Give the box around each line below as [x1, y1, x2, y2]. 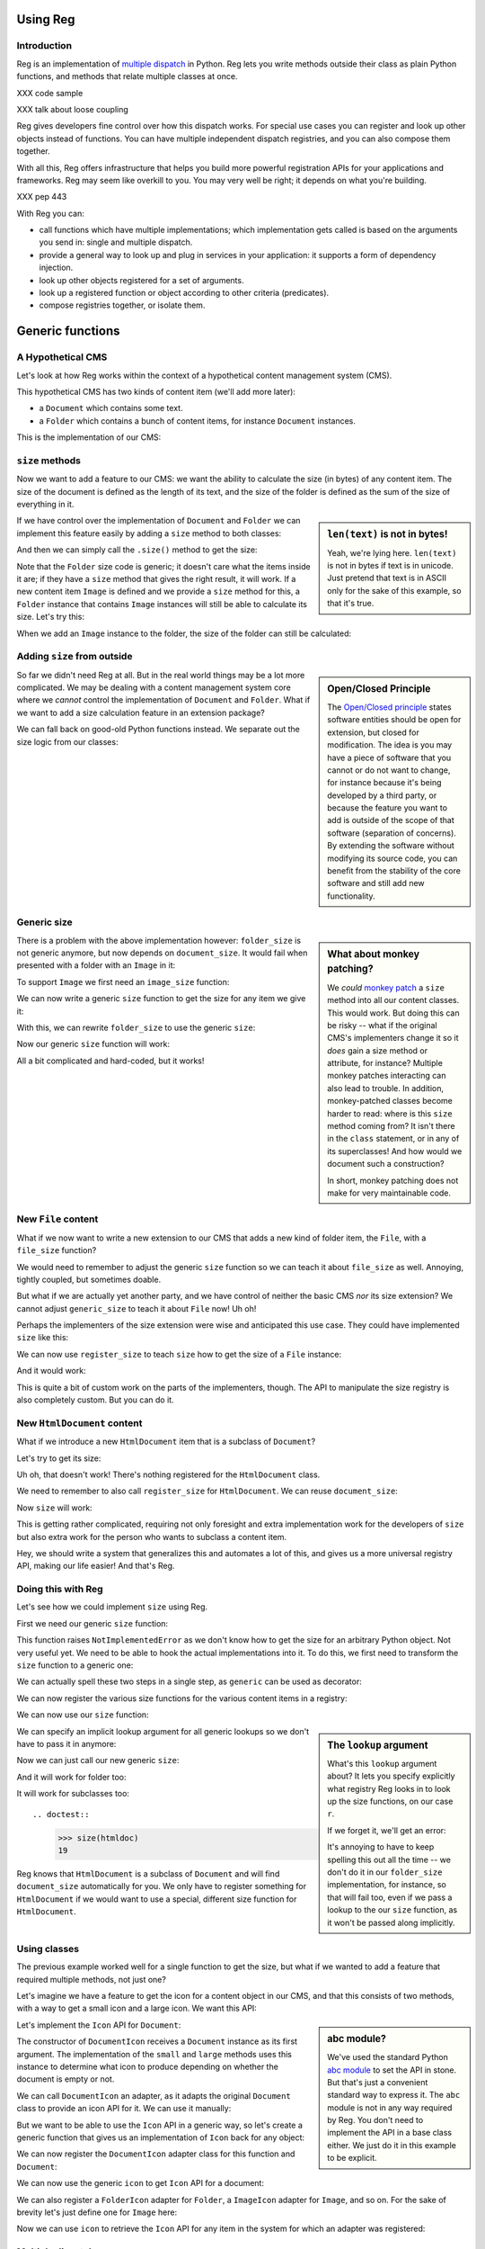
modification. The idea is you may [327, 739, 453, 750]
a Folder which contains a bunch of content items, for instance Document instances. [39, 415, 357, 426]
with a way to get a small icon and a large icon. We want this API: [16, 2003, 258, 2014]
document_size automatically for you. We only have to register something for [16, 1881, 307, 1892]
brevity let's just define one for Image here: [16, 2207, 178, 2218]
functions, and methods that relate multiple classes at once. [16, 71, 238, 82]
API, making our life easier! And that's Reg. [16, 1561, 175, 1572]
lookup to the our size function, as [327, 1904, 458, 1915]
